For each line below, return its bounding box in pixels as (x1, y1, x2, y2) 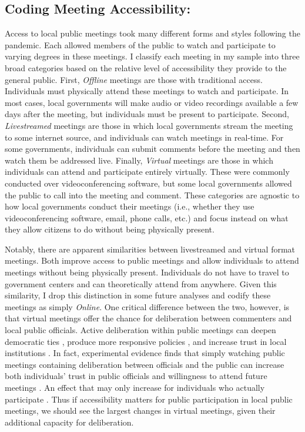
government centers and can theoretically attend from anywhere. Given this (5, 277, 277, 290)
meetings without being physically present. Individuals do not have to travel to (5, 266, 289, 278)
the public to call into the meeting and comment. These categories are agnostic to (5, 188, 300, 201)
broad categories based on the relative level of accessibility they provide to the (5, 61, 287, 74)
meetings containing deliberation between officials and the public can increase (5, 358, 284, 370)
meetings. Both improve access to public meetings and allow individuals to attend (5, 254, 299, 267)
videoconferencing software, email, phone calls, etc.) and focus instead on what (5, 211, 289, 224)
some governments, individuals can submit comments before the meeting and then (5, 142, 300, 155)
